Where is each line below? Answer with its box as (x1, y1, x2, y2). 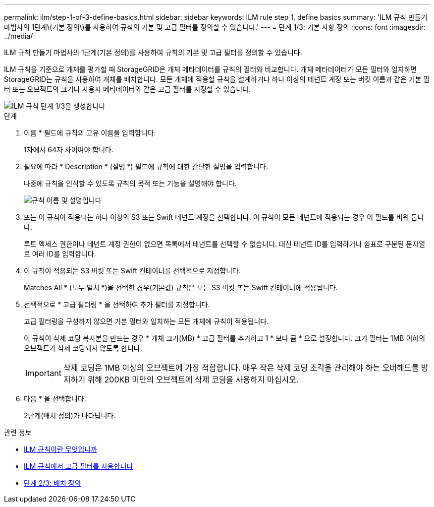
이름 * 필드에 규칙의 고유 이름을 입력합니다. (24, 128, 156, 137)
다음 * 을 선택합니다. (24, 394, 86, 403)
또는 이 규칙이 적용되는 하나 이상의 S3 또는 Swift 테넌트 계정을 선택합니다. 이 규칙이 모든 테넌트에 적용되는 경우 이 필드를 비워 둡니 (24, 213, 424, 221)
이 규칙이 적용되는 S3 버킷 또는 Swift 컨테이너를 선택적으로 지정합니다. (24, 266, 241, 275)
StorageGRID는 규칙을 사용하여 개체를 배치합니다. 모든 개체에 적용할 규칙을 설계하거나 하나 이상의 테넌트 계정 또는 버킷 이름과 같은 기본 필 (4, 75, 430, 83)
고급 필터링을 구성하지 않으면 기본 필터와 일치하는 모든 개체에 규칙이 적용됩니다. (24, 317, 269, 325)
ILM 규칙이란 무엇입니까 (24, 445, 98, 453)
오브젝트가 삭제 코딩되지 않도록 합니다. (24, 344, 142, 352)
